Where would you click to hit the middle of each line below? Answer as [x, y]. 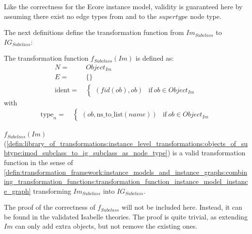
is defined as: [155, 58]
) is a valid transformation [206, 153]
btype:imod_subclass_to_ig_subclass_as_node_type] [86, 153]
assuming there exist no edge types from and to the [80, 16]
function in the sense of [39, 162]
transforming [52, 191]
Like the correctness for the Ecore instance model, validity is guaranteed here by [123, 6]
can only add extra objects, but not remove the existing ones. [106, 226]
